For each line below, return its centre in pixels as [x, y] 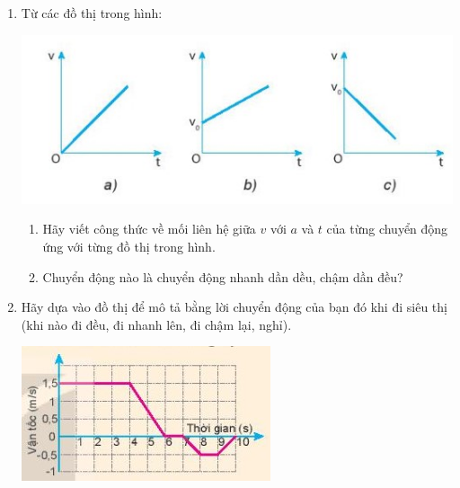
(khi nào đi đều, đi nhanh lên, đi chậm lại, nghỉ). [156, 324]
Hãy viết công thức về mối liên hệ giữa [149, 229]
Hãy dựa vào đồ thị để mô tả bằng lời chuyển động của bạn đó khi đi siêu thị [234, 307]
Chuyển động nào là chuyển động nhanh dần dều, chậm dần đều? [223, 276]
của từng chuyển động [387, 229]
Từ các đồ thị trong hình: [92, 13]
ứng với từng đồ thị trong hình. [129, 246]
